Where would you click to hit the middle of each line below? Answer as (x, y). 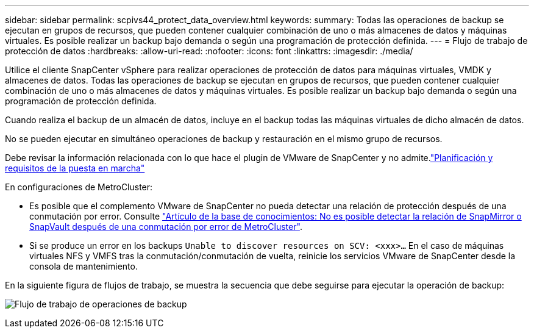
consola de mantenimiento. (84, 266)
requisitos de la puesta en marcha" (75, 168)
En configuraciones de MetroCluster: (79, 187)
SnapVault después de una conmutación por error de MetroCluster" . (166, 227)
